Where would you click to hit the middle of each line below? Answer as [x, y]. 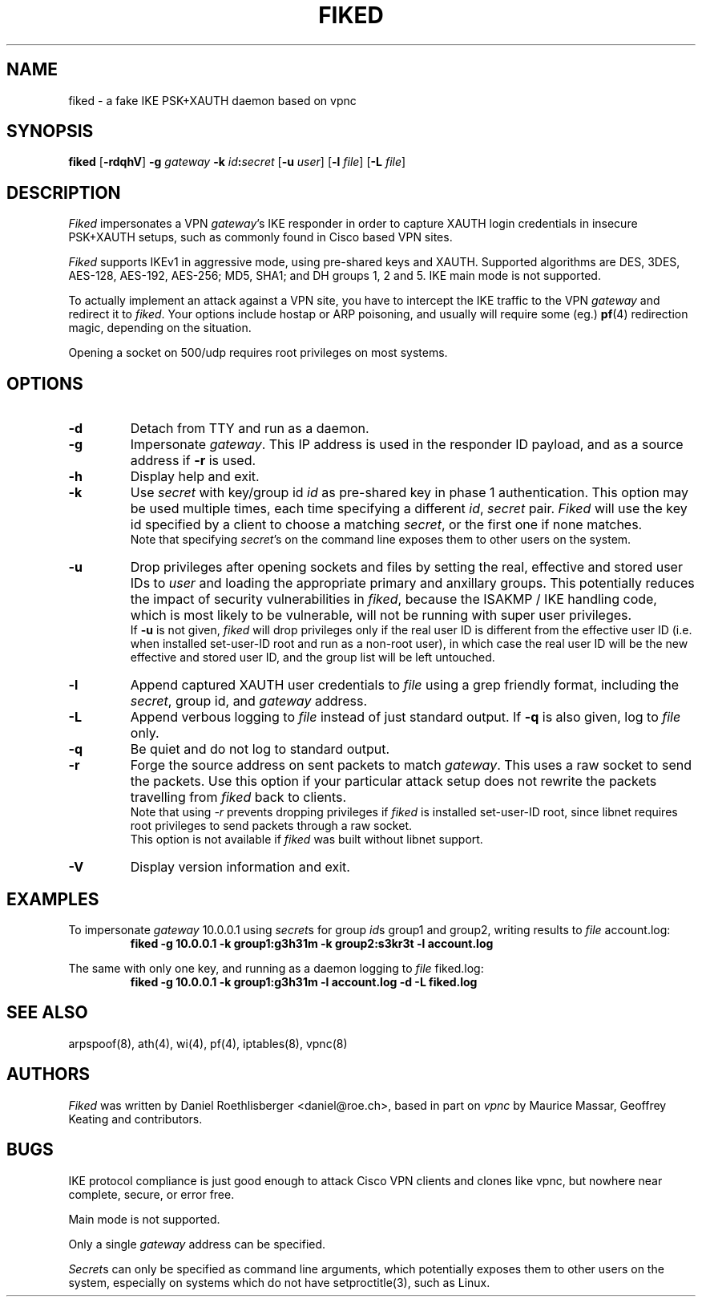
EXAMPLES [53, 899]
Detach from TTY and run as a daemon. [250, 429]
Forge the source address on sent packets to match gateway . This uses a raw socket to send [411, 765]
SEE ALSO [47, 1013]
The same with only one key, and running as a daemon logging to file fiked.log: [276, 968]
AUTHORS [48, 1074]
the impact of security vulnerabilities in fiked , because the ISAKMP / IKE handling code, [393, 599]
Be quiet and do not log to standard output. [260, 749]
